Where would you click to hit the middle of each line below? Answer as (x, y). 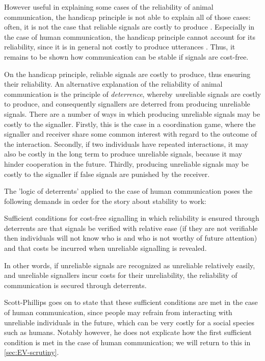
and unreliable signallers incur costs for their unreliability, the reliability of (121, 275)
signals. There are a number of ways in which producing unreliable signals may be (132, 113)
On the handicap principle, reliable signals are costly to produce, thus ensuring (127, 74)
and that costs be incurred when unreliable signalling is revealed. (105, 248)
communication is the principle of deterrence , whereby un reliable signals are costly (132, 94)
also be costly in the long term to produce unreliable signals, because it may (123, 154)
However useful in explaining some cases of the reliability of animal (109, 7)
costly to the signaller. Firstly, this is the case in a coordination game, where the (130, 124)
